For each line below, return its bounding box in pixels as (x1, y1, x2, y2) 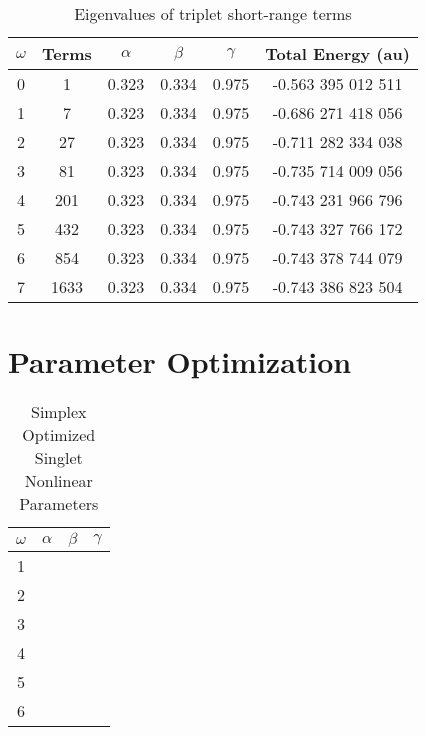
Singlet (34, 446, 83, 470)
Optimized (22, 423, 96, 447)
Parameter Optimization (8, 341, 352, 382)
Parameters (19, 492, 99, 516)
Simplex (30, 400, 87, 424)
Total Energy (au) (265, 42, 410, 65)
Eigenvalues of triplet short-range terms (74, 2, 352, 25)
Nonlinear (24, 469, 93, 493)
